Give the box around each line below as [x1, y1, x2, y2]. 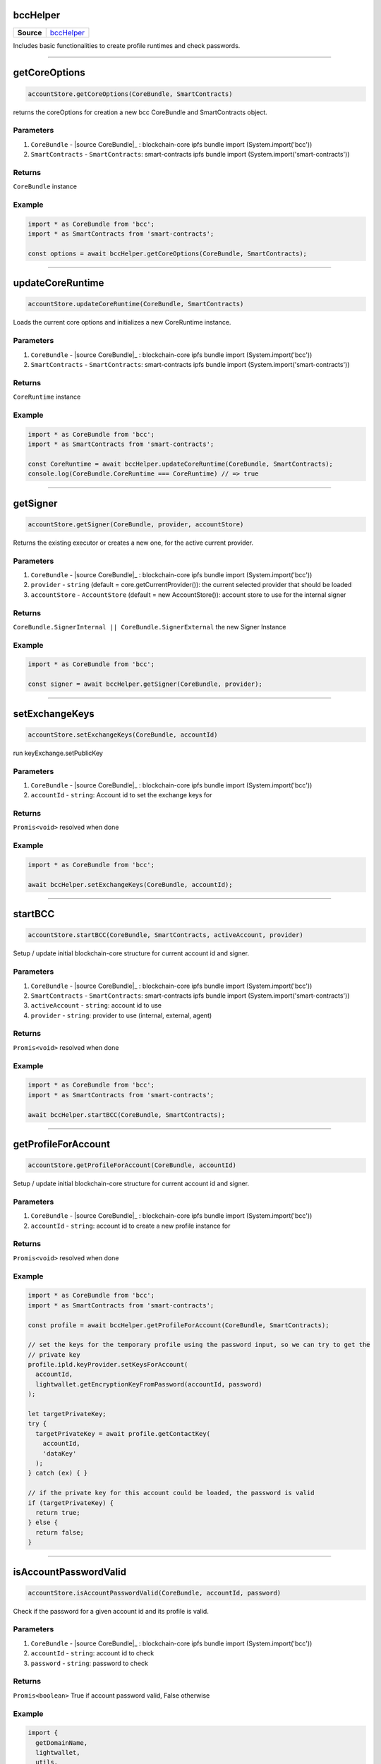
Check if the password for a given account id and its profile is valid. [13, 1607, 210, 1615]
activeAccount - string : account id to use [30, 1001, 162, 1010]
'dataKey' [42, 1449, 77, 1457]
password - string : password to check [30, 1659, 148, 1667]
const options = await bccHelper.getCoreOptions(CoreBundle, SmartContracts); [28, 249, 307, 258]
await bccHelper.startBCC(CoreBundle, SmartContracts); [28, 1111, 226, 1118]
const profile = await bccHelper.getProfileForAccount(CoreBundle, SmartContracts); [28, 1321, 329, 1329]
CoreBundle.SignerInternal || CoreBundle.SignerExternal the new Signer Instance [13, 622, 286, 631]
